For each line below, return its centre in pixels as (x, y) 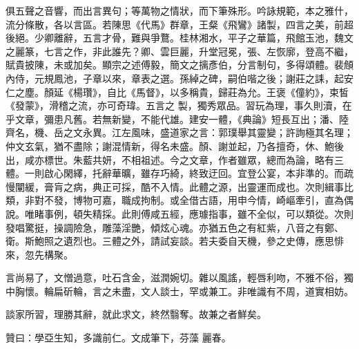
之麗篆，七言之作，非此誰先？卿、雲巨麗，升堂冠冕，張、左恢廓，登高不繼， (179, 51)
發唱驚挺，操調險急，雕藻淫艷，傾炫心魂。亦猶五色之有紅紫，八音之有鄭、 (175, 227)
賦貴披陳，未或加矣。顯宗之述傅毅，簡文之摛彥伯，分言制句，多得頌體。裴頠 (179, 65)
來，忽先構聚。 (39, 254)
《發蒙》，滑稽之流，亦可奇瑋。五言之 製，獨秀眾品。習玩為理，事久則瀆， (174, 105)
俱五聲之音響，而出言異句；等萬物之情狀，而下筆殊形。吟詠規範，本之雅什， (179, 10)
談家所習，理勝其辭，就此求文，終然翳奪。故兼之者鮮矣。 (136, 314)
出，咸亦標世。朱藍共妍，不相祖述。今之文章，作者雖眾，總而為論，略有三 (175, 159)
